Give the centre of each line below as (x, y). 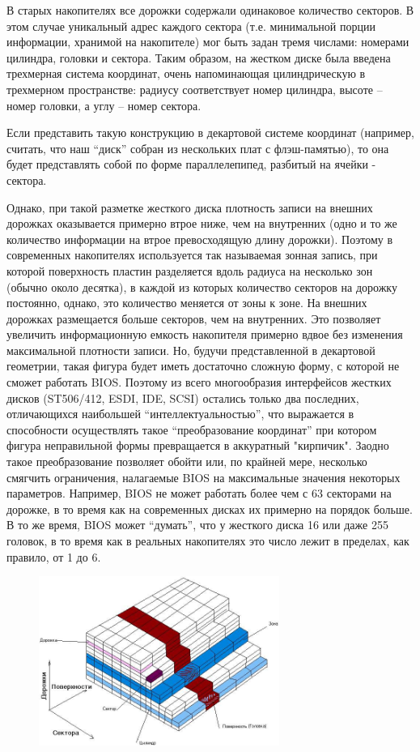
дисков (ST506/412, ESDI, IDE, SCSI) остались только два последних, (183, 397)
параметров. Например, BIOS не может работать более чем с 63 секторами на (199, 493)
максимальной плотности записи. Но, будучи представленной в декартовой (191, 350)
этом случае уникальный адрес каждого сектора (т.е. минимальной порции (191, 26)
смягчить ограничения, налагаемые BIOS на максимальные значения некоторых (204, 477)
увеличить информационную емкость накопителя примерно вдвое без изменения (205, 334)
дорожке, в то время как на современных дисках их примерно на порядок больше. (210, 508)
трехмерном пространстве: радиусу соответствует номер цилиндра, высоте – (195, 89)
